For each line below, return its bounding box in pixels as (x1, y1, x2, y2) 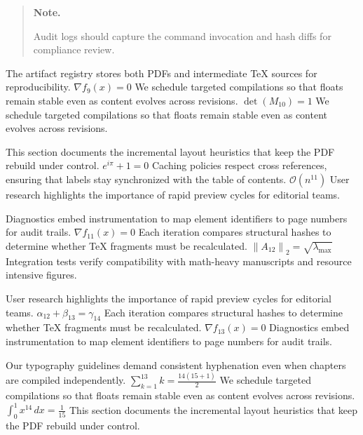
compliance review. (33, 42, 115, 57)
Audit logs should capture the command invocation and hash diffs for (33, 28, 331, 43)
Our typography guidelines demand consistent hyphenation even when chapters (6, 357, 346, 372)
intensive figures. (6, 267, 77, 282)
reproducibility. (6, 79, 71, 94)
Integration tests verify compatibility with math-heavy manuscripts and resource (6, 253, 352, 268)
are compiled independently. (6, 373, 126, 387)
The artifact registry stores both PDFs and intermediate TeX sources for (6, 65, 317, 80)
